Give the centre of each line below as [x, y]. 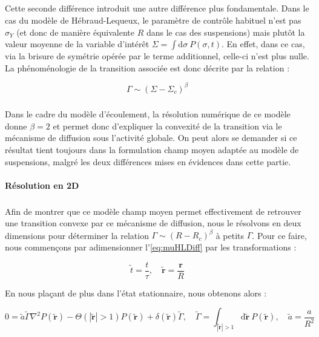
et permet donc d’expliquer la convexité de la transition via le [167, 126]
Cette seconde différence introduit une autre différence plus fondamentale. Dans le [157, 8]
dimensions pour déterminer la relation [77, 235]
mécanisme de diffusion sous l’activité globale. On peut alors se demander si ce [151, 138]
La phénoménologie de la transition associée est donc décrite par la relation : [147, 67]
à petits [230, 235]
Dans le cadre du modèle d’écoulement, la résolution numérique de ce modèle [148, 114]
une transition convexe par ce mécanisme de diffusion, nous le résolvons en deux [153, 223]
